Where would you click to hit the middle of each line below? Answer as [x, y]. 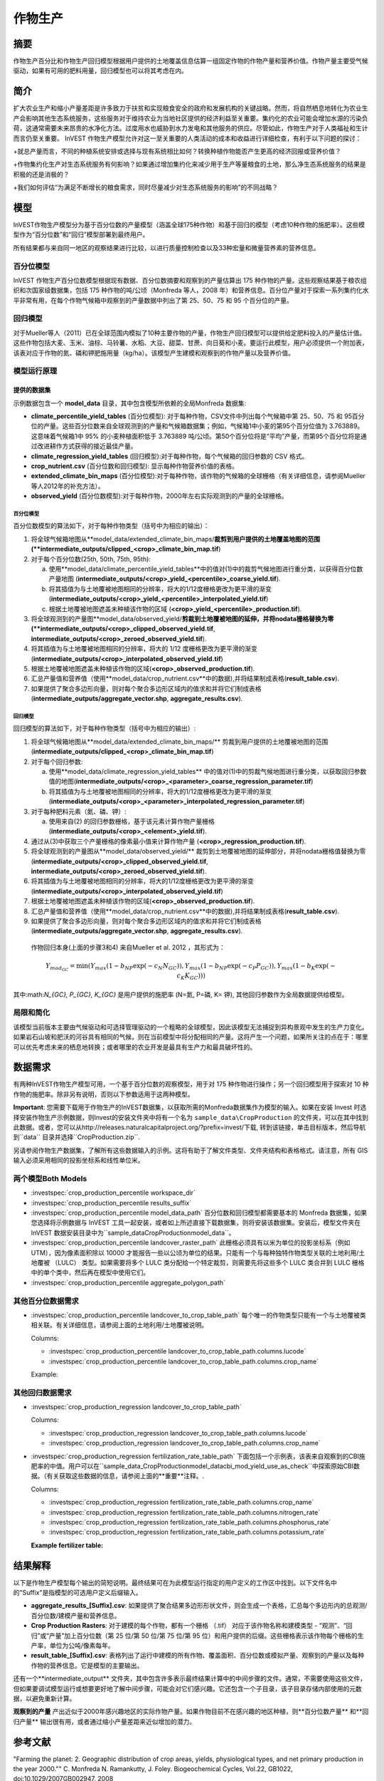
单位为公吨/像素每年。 [82, 1645]
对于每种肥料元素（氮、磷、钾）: [79, 811]
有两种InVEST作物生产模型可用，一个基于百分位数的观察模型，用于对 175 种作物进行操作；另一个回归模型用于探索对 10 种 [191, 1084]
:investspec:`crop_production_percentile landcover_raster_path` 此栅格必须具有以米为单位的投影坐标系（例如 [191, 1242]
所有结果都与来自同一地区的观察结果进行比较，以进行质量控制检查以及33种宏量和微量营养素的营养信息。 [166, 248]
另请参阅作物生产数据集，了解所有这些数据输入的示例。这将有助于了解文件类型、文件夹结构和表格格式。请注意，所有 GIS [191, 1150]
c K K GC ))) [191, 976]
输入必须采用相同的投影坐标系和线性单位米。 [79, 1160]
